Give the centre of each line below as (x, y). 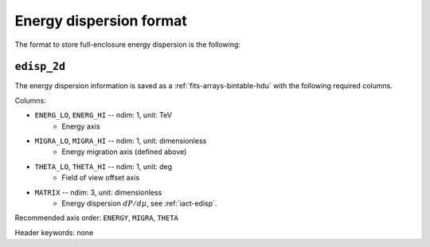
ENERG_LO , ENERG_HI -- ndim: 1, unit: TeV (104, 115)
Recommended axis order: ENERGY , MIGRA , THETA (97, 218)
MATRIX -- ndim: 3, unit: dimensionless (98, 192)
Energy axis (81, 126)
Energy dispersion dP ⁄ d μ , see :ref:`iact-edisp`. (139, 203)
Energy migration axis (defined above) (124, 152)
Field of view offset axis (101, 178)
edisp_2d (40, 67)
